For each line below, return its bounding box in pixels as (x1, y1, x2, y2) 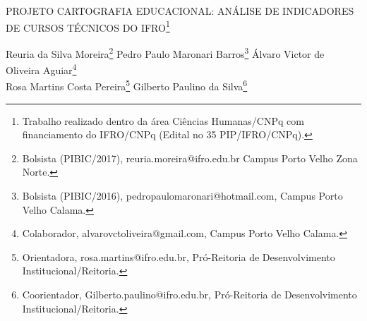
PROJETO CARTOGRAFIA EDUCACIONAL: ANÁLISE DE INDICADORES (6, 4, 354, 18)
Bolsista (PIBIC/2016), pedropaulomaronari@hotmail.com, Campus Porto (22, 188, 343, 202)
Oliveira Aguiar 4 (6, 61, 77, 77)
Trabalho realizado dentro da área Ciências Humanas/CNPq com (22, 113, 304, 128)
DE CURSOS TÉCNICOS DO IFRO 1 (6, 18, 170, 35)
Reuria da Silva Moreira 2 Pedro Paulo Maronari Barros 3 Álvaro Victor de (6, 44, 325, 61)
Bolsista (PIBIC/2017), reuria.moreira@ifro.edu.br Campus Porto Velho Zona (22, 150, 358, 165)
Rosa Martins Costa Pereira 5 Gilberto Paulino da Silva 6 (6, 77, 248, 93)
